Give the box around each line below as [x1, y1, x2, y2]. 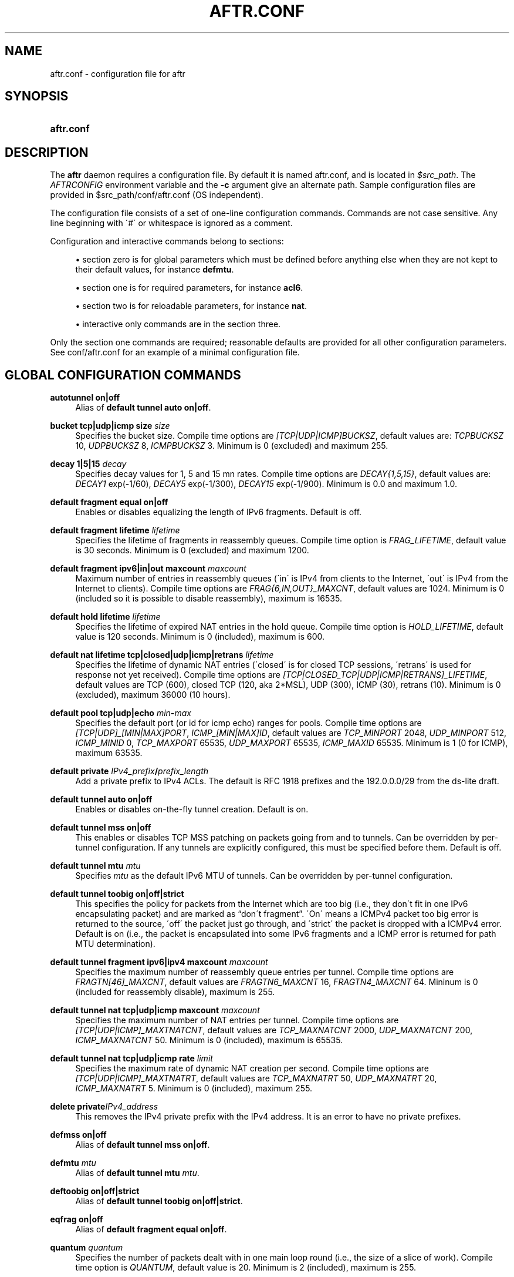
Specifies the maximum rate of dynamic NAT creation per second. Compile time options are [75, 1063, 429, 1074]
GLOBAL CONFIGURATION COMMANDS [5, 367, 241, 382]
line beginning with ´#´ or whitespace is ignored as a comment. [50, 218, 293, 228]
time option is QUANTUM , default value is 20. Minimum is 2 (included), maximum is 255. [75, 1262, 417, 1273]
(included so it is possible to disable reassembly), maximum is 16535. [75, 593, 342, 604]
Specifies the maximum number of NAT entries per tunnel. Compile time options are [75, 1015, 399, 1026]
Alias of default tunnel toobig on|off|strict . [75, 1196, 243, 1207]
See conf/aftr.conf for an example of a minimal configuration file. [50, 347, 300, 358]
